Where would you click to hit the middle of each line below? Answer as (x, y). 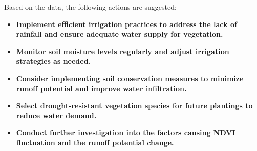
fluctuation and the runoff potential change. (95, 142)
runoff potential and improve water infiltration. (101, 88)
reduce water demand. (56, 115)
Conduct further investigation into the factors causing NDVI (126, 132)
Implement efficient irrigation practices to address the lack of (126, 24)
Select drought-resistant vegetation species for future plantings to (134, 105)
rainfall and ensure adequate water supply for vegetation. (120, 34)
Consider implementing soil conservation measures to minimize (130, 78)
